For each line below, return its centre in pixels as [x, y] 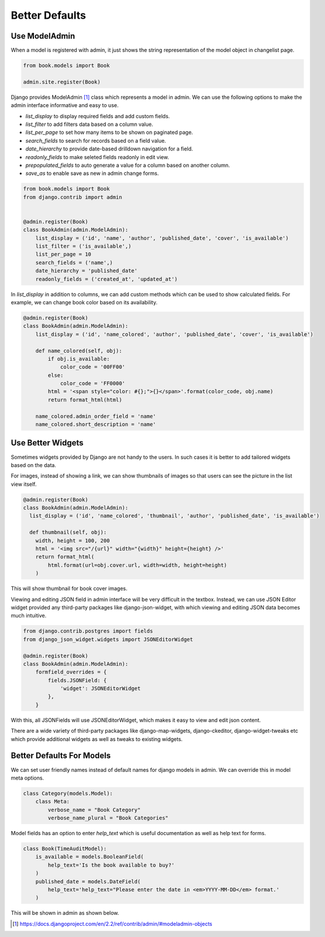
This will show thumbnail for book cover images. [69, 589]
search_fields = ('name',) [74, 262]
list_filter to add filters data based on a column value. [89, 124]
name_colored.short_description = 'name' [96, 425]
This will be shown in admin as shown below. [65, 913]
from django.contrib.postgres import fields [88, 631]
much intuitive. [29, 616]
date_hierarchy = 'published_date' [86, 271]
